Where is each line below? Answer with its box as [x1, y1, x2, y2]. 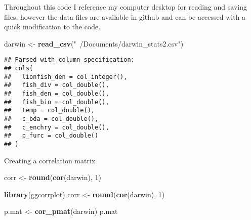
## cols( [4, 65, 33, 72]
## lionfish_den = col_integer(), [4, 73, 128, 80]
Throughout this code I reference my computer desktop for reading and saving [4, 2, 247, 12]
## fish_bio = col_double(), [4, 98, 109, 106]
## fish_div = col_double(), [4, 81, 109, 89]
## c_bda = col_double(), [4, 115, 99, 122]
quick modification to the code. [4, 21, 101, 32]
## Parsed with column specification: [4, 56, 135, 64]
